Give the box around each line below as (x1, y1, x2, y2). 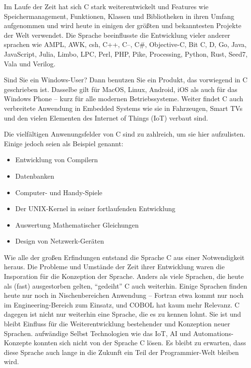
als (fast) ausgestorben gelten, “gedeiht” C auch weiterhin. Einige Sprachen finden (4, 280, 248, 291)
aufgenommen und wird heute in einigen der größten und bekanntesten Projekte (4, 20, 241, 31)
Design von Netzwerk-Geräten (15, 236, 104, 246)
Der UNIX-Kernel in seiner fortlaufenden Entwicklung (15, 203, 176, 214)
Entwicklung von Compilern (15, 154, 98, 165)
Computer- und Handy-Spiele (15, 187, 103, 197)
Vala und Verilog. (4, 58, 56, 68)
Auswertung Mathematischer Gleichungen (15, 219, 139, 230)
